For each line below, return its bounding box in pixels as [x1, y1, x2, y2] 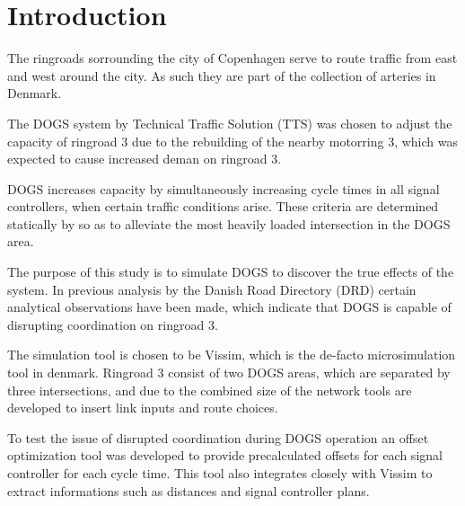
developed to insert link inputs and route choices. [7, 398, 278, 417]
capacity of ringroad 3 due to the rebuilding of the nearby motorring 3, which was [7, 131, 459, 150]
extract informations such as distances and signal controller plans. [7, 481, 370, 500]
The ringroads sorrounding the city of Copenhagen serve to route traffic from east [7, 49, 458, 67]
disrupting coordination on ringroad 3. [7, 315, 218, 333]
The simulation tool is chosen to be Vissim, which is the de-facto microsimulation [7, 345, 456, 364]
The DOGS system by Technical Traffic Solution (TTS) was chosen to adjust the [7, 113, 452, 132]
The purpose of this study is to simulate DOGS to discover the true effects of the [7, 262, 454, 281]
